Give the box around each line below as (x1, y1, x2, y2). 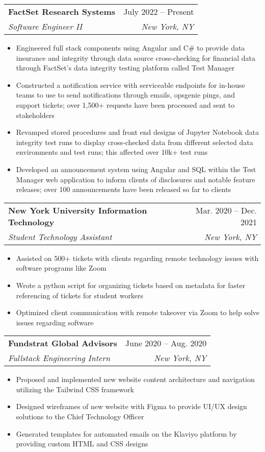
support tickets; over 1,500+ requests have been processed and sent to (16, 99, 235, 110)
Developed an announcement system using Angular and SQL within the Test (16, 163, 256, 174)
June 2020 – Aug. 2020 (125, 337, 207, 349)
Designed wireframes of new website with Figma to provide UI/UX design (16, 401, 247, 412)
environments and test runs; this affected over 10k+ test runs (16, 147, 208, 157)
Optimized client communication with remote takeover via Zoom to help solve (16, 307, 260, 318)
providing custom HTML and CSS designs (16, 438, 148, 449)
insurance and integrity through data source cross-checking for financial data (16, 52, 255, 63)
